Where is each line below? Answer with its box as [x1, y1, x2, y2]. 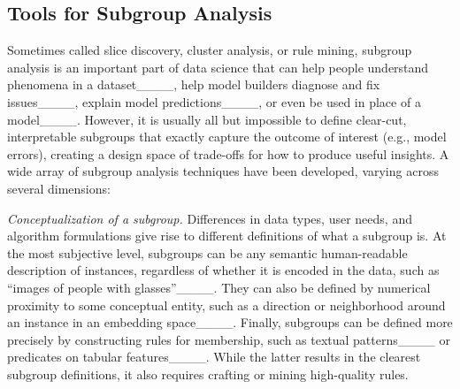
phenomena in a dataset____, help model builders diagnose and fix [7, 75, 380, 94]
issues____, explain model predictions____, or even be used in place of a [7, 92, 421, 111]
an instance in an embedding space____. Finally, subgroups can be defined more [7, 313, 453, 332]
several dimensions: [7, 179, 111, 197]
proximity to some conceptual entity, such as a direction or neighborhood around [7, 295, 446, 314]
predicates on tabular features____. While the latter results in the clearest [7, 347, 421, 366]
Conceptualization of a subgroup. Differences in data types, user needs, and [7, 209, 412, 227]
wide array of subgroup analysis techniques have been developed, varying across [7, 162, 439, 180]
